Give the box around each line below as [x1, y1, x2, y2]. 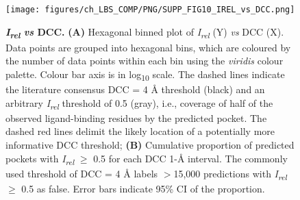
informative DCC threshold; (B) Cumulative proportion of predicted [5, 138, 295, 151]
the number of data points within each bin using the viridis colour [5, 53, 284, 68]
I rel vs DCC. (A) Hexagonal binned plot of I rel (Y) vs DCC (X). [5, 24, 284, 41]
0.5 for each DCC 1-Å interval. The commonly [93, 151, 288, 165]
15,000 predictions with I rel [173, 166, 287, 182]
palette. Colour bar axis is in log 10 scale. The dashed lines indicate [5, 66, 285, 83]
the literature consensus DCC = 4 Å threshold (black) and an [5, 82, 265, 97]
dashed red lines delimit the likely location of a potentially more [5, 124, 275, 138]
